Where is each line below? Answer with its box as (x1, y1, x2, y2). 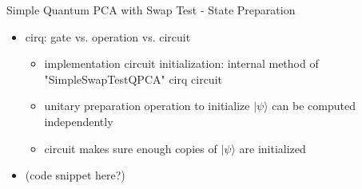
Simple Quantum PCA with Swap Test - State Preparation (6, 2, 296, 18)
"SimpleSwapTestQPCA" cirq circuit (44, 70, 222, 87)
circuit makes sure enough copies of (44, 140, 217, 156)
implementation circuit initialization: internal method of (44, 55, 319, 72)
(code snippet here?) (25, 167, 125, 183)
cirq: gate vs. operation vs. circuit (25, 28, 191, 45)
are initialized (239, 140, 306, 156)
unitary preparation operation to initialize (44, 97, 250, 114)
